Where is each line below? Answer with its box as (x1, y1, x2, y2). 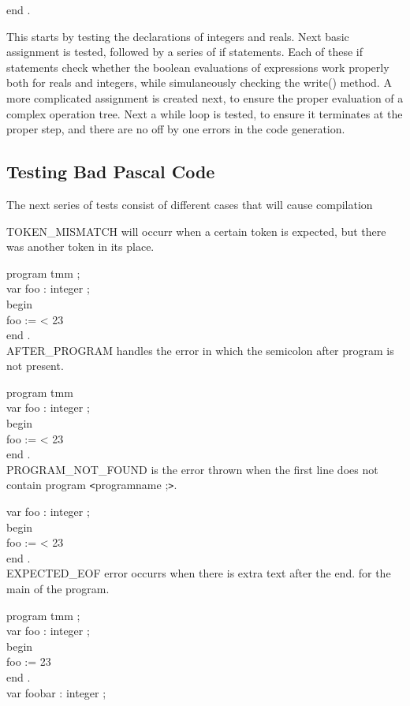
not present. (6, 357, 64, 374)
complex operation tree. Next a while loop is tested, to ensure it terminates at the (6, 105, 403, 121)
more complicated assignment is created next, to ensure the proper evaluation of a (6, 89, 404, 106)
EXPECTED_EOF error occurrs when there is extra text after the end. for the (6, 565, 391, 581)
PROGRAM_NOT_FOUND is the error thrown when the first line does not (6, 461, 378, 477)
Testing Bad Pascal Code (6, 159, 215, 184)
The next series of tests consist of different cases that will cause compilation (6, 196, 373, 212)
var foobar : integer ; (6, 684, 106, 700)
